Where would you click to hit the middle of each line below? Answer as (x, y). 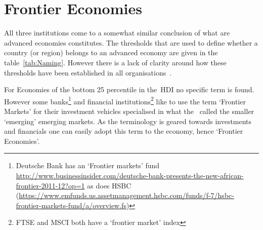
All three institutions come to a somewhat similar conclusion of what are (117, 33)
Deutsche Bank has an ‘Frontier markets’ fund (88, 165)
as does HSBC (109, 185)
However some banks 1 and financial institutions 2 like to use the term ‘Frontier (125, 100)
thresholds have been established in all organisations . (88, 72)
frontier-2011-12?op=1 (50, 185)
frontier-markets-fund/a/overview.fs (71, 205)
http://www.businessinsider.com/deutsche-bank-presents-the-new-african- (130, 175)
